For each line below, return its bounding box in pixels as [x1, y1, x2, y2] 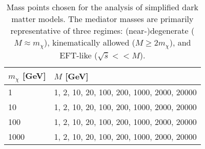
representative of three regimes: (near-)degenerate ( [10, 25, 195, 36]
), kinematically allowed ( [44, 36, 135, 48]
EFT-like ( [59, 49, 98, 61]
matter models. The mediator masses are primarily [11, 13, 194, 25]
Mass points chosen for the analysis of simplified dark [6, 1, 198, 13]
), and [169, 36, 191, 48]
